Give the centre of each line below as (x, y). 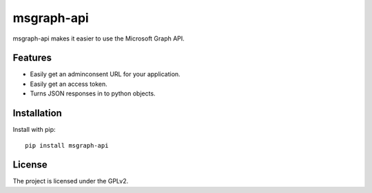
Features (32, 58)
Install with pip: (34, 130)
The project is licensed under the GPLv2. (71, 181)
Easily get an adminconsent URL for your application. (105, 74)
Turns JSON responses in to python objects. (93, 93)
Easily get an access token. (69, 84)
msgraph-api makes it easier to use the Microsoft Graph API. (99, 38)
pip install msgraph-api (67, 145)
